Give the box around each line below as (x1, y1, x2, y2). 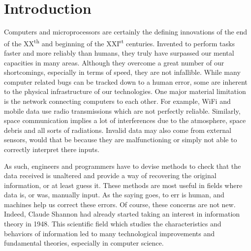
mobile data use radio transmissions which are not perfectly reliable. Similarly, (4, 105, 241, 116)
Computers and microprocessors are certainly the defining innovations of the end (4, 27, 248, 37)
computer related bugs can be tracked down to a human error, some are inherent (4, 76, 248, 87)
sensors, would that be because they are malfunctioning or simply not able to (4, 134, 237, 145)
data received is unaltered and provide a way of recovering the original (4, 170, 217, 181)
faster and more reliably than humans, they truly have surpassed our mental (4, 47, 234, 58)
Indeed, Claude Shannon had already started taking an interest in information (4, 209, 240, 219)
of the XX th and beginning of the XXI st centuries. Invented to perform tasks (4, 36, 235, 48)
